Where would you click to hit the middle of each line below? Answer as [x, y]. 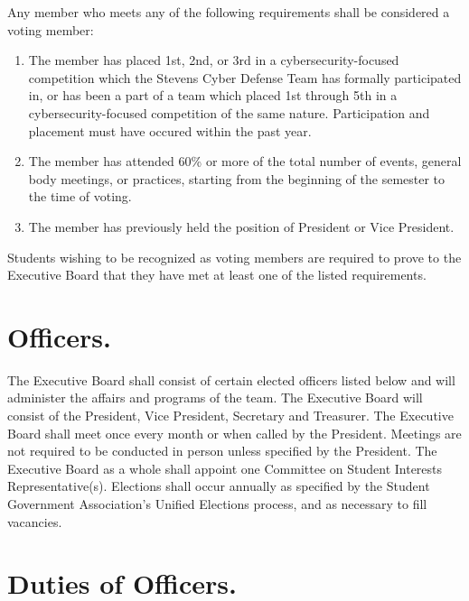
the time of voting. [80, 196]
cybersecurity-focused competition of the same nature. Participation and [229, 112]
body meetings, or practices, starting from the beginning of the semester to [237, 178]
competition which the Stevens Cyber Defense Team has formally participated [245, 77]
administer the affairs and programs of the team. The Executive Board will [215, 398]
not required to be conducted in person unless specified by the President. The [222, 451]
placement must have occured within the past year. [170, 130]
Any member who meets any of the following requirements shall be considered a [229, 12]
